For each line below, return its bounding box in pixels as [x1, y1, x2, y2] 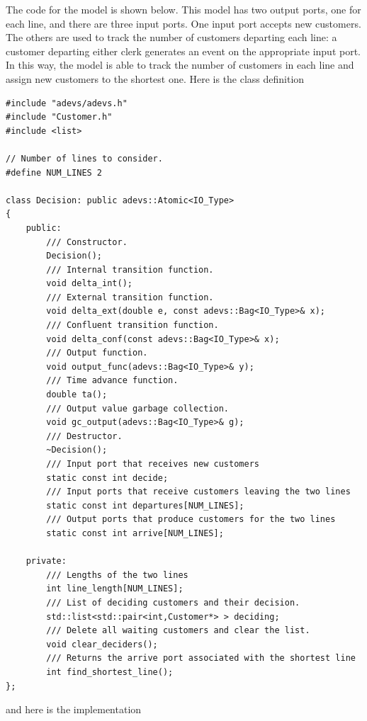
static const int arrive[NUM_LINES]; [46, 528, 224, 538]
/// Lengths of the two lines [46, 569, 188, 580]
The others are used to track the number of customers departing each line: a [6, 30, 337, 45]
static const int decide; [46, 472, 169, 483]
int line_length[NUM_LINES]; [46, 584, 183, 594]
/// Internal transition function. [46, 264, 214, 275]
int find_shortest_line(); [46, 666, 174, 677]
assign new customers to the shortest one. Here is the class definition [6, 71, 305, 86]
